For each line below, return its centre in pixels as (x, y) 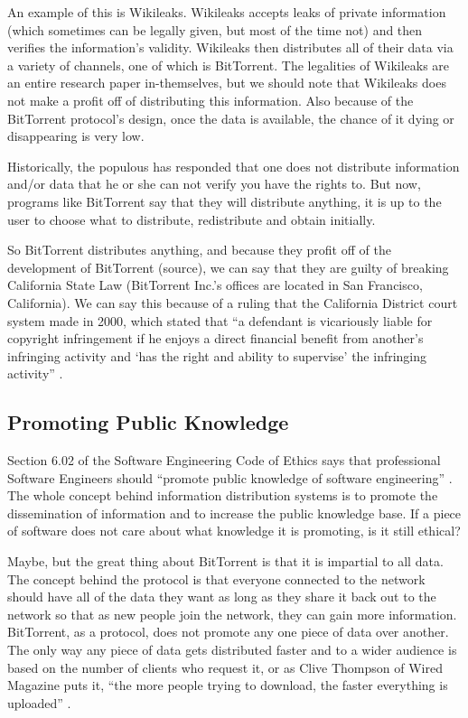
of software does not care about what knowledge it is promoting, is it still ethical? (234, 531)
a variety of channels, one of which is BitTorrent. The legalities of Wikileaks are (229, 65)
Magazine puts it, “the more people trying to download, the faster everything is (228, 685)
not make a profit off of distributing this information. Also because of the (211, 100)
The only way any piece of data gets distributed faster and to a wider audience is (232, 650)
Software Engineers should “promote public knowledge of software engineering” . (230, 477)
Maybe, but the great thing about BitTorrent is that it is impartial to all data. (225, 561)
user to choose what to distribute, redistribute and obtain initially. (192, 219)
